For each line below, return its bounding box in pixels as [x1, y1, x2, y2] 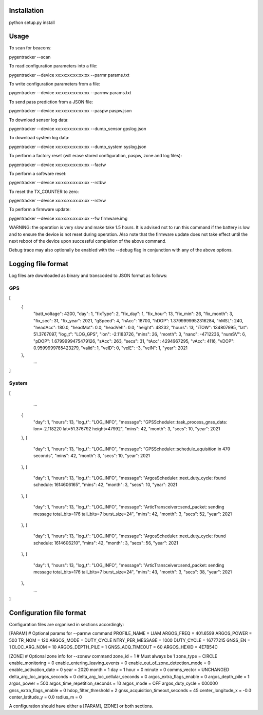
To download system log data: [9, 135, 70, 141]
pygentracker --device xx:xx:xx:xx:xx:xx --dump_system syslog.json [9, 144, 147, 149]
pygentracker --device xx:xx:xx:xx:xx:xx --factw [9, 162, 106, 168]
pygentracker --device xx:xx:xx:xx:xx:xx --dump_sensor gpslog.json [9, 126, 147, 131]
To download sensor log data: [9, 117, 69, 123]
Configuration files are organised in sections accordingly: [9, 622, 124, 627]
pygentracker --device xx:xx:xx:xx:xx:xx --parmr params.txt [9, 72, 130, 78]
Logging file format [9, 260, 69, 268]
